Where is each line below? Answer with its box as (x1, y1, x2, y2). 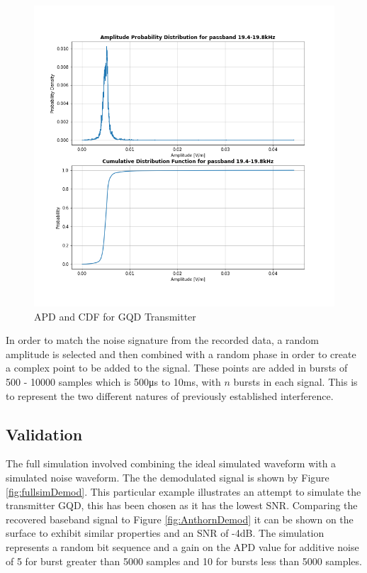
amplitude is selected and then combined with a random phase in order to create (6, 346, 356, 361)
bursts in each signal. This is (233, 374, 358, 389)
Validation (6, 423, 83, 445)
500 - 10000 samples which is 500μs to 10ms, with (6, 374, 221, 389)
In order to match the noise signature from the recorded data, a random (6, 333, 319, 347)
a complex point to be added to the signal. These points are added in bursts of (6, 360, 348, 375)
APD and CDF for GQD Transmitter (34, 308, 196, 323)
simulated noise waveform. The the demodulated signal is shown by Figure (6, 469, 329, 484)
